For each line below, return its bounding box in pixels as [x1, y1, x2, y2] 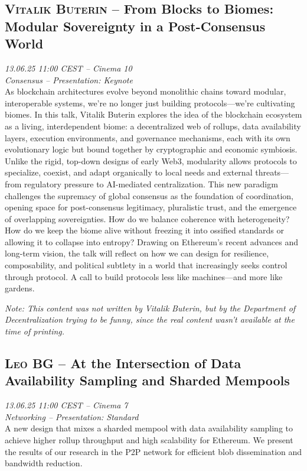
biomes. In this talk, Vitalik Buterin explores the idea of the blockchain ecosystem [5, 108, 302, 121]
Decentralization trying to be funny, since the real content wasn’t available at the [5, 313, 295, 326]
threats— [255, 166, 289, 178]
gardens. [5, 282, 35, 294]
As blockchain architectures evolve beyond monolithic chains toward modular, [5, 85, 286, 98]
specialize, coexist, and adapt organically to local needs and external [5, 166, 253, 178]
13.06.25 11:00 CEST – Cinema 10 [5, 61, 132, 74]
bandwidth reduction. [5, 457, 83, 469]
